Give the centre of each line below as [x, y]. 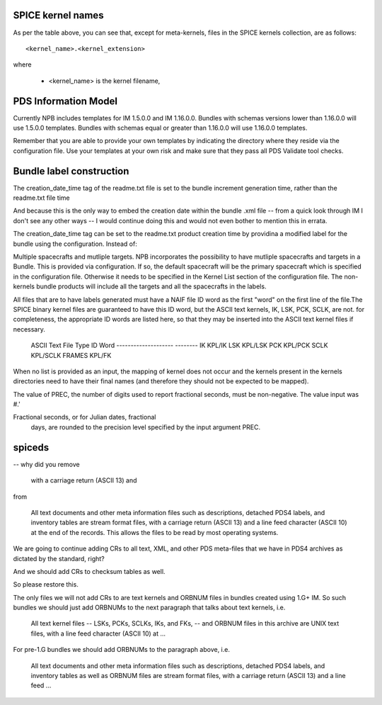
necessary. [29, 329]
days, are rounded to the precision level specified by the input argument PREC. [146, 427]
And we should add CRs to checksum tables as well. [89, 571]
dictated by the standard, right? [59, 558]
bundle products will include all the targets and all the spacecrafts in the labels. [151, 286]
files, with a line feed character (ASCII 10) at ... [98, 633]
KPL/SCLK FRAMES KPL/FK [71, 355]
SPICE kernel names [58, 15]
